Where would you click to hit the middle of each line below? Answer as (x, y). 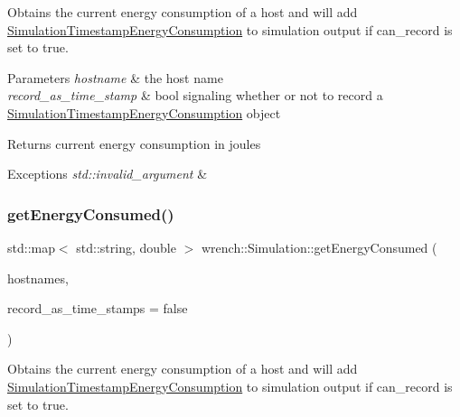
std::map (31, 247)
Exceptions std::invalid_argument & (108, 174)
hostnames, (38, 278)
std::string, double (126, 247)
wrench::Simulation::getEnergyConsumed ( (319, 247)
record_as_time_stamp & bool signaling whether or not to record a (195, 95)
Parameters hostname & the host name (115, 77)
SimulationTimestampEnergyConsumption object (144, 112)
